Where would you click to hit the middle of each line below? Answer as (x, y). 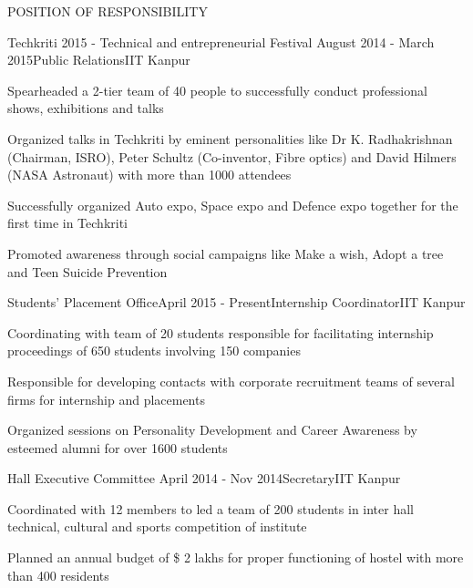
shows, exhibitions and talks (86, 108)
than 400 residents (58, 575)
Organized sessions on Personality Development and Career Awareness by (212, 430)
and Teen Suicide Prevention (87, 271)
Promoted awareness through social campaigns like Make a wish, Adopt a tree (226, 253)
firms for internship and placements (106, 399)
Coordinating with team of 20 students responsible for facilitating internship (221, 332)
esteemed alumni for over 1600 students (118, 447)
